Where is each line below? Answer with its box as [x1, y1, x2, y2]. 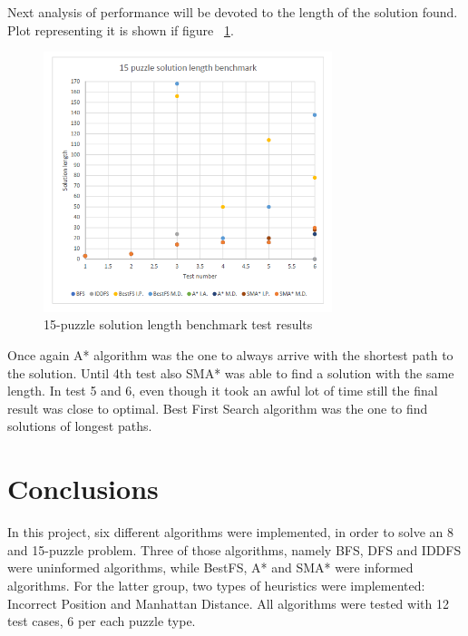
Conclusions [7, 470, 159, 507]
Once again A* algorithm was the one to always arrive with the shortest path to [7, 346, 453, 365]
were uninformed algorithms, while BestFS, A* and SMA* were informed [7, 558, 414, 577]
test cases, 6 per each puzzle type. [7, 612, 196, 631]
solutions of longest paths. [7, 416, 152, 435]
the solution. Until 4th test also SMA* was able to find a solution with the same [7, 363, 454, 382]
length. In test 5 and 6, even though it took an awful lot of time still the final [7, 381, 438, 400]
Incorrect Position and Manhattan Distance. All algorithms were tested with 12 [7, 593, 449, 612]
